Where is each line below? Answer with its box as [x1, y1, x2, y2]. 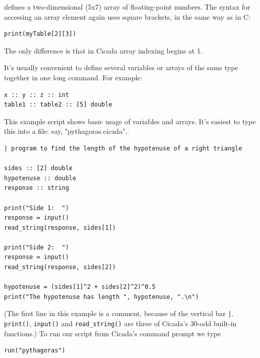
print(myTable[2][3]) [4, 30, 77, 38]
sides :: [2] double [4, 165, 73, 172]
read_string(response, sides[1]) [4, 224, 116, 231]
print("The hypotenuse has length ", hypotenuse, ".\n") [4, 293, 199, 300]
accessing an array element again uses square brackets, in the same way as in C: [4, 11, 251, 22]
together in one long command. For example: [4, 72, 143, 82]
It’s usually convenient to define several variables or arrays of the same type [4, 62, 238, 73]
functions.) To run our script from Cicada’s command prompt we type [4, 328, 221, 338]
